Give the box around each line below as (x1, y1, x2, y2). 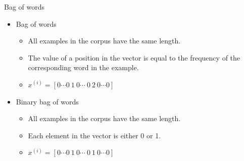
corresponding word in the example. (28, 62, 139, 73)
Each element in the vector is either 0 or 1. (28, 130, 161, 140)
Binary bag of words (16, 96, 79, 106)
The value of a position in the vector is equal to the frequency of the (28, 52, 240, 63)
